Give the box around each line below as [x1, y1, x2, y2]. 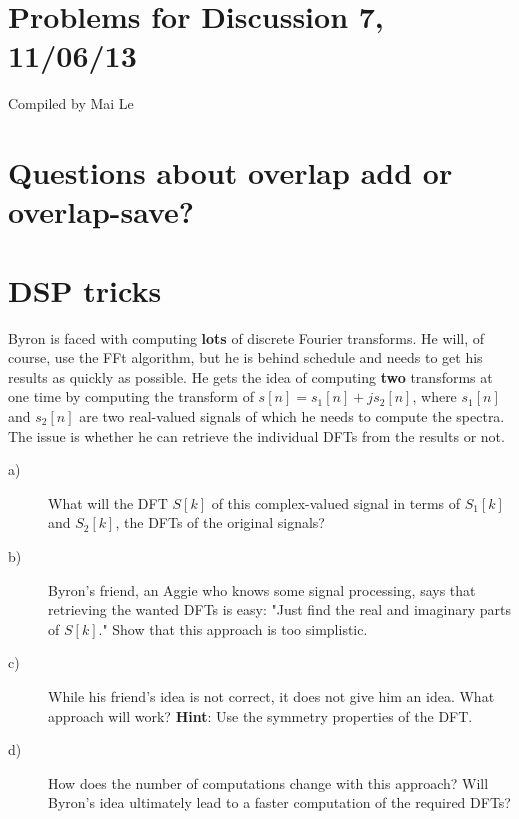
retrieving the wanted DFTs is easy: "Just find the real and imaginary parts [48, 599, 511, 620]
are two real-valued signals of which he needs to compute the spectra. [79, 405, 505, 426]
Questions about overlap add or [8, 152, 453, 193]
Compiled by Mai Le [8, 93, 134, 114]
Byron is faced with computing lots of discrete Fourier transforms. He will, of [8, 327, 485, 348]
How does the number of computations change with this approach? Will [48, 772, 489, 793]
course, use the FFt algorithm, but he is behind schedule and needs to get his [8, 347, 483, 368]
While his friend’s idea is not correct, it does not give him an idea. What [48, 685, 495, 706]
